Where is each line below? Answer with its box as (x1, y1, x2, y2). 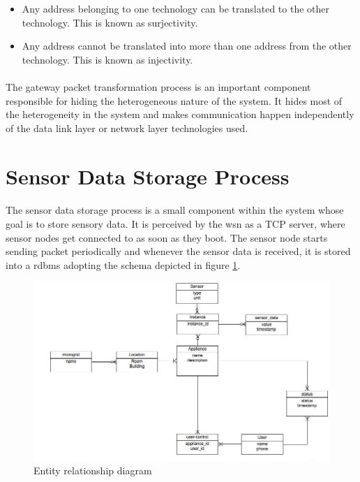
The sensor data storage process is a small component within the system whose (6, 203, 344, 217)
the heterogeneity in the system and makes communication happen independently (6, 107, 354, 122)
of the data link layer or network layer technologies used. (6, 120, 248, 135)
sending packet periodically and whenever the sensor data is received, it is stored (6, 244, 351, 258)
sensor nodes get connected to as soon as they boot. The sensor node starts (6, 230, 328, 244)
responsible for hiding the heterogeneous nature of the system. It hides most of (6, 93, 343, 108)
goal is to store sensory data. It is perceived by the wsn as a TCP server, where (6, 216, 345, 231)
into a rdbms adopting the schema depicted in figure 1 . (6, 257, 241, 272)
